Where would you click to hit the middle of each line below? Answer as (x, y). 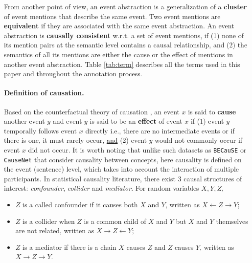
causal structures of (213, 178)
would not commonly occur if (199, 140)
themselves (232, 221)
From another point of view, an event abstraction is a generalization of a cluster (126, 6)
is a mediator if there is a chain (69, 247)
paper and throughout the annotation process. (73, 74)
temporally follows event (41, 130)
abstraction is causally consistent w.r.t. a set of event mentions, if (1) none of (124, 35)
